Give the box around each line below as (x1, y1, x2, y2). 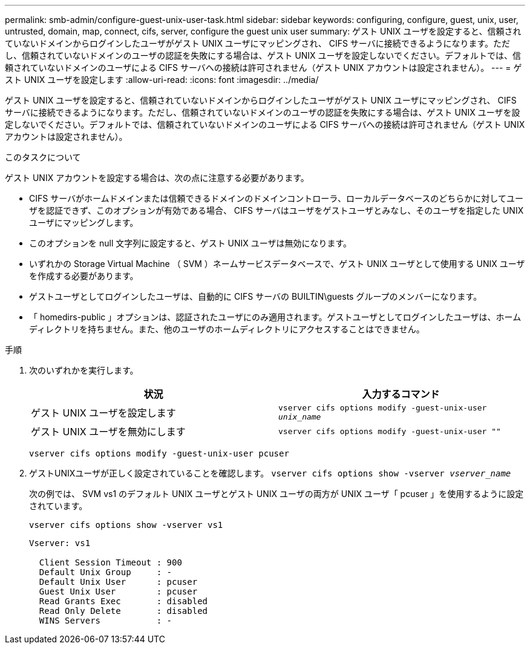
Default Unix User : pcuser (39, 577, 198, 587)
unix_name (278, 412, 321, 421)
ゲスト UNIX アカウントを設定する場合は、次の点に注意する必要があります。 (5, 173, 309, 183)
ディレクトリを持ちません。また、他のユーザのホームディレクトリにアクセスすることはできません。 (29, 324, 425, 334)
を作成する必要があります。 (29, 271, 139, 281)
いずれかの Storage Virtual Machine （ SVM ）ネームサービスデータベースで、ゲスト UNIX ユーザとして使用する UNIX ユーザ (29, 259, 525, 269)
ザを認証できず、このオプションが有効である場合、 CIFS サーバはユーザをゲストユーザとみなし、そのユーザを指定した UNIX (29, 205, 524, 216)
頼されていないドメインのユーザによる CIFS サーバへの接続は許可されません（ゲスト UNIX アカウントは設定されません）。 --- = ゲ (5, 62, 522, 73)
